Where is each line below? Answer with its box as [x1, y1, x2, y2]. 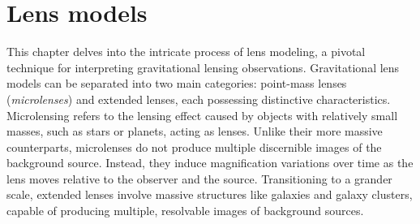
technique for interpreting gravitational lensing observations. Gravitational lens [6, 58, 400, 75]
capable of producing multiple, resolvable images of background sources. [6, 202, 364, 219]
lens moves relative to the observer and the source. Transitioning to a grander [6, 170, 392, 187]
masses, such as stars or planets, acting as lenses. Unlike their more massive [6, 123, 383, 140]
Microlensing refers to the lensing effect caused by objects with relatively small [6, 106, 398, 123]
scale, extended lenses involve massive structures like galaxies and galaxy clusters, [6, 186, 413, 203]
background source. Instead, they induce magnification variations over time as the [6, 154, 414, 171]
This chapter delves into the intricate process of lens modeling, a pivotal [6, 43, 366, 60]
